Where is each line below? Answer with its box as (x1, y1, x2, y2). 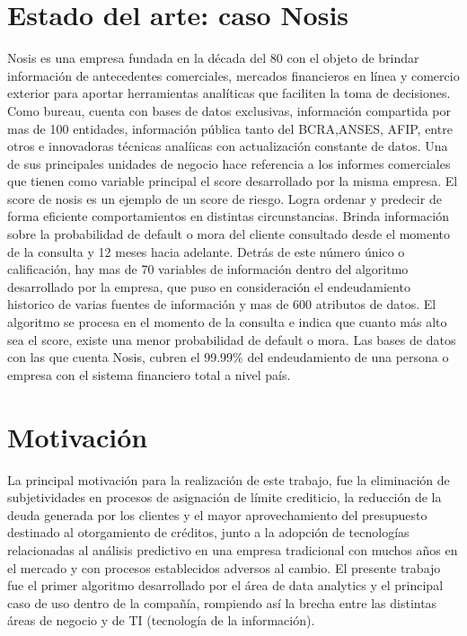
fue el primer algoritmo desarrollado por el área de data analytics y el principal (7, 576, 444, 595)
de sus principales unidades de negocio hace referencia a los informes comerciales (7, 154, 451, 172)
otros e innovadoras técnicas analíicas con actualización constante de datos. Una (7, 137, 448, 155)
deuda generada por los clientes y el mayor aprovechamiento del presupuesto (7, 505, 427, 524)
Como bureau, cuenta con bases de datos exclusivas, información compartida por (7, 101, 452, 119)
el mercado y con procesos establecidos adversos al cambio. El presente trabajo (7, 558, 441, 577)
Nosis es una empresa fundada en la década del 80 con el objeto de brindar (7, 49, 419, 67)
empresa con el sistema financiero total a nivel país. (7, 365, 291, 384)
